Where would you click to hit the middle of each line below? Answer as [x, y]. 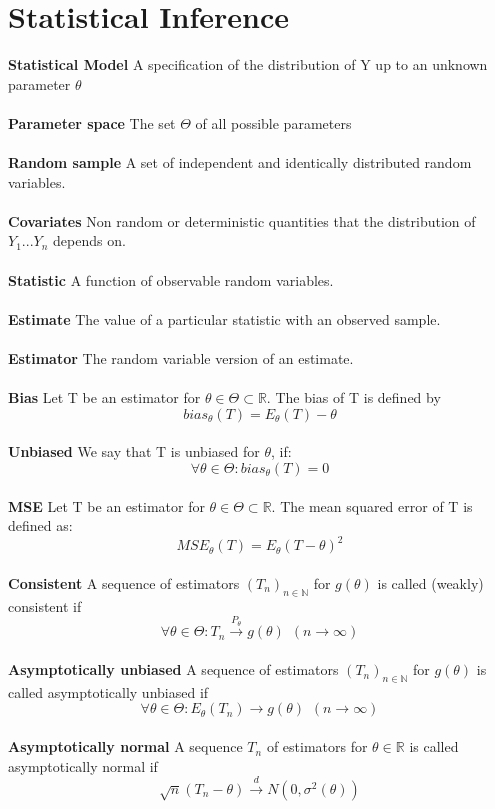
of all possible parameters [273, 122]
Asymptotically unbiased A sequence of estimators [173, 669]
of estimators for [317, 746]
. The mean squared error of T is [372, 505]
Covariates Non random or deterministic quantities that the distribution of [242, 220]
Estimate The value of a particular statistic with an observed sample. [224, 318]
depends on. [89, 240]
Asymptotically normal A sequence [125, 746]
